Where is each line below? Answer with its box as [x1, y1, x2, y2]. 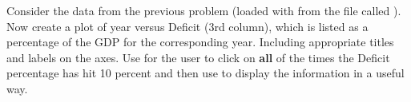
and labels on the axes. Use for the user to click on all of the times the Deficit [6, 49, 390, 65]
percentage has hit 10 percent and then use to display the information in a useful [6, 65, 405, 81]
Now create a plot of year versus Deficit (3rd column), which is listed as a [6, 18, 369, 34]
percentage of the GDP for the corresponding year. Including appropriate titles [6, 33, 394, 50]
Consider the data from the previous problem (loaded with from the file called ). [6, 2, 401, 18]
